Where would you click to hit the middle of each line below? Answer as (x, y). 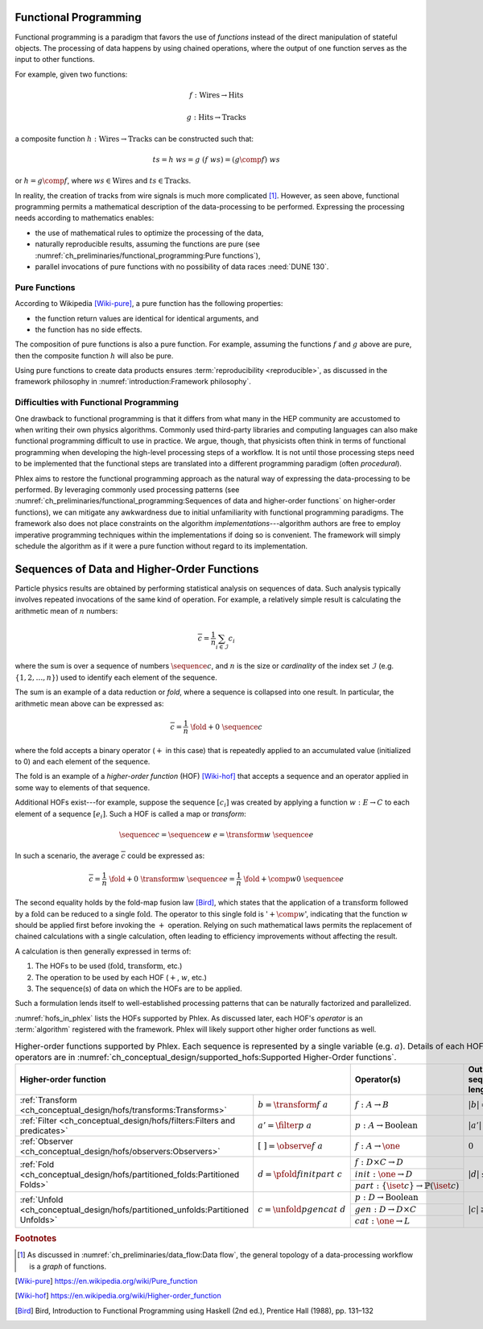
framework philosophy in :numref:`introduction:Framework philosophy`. (133, 382)
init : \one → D (384, 1174)
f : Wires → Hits (217, 95)
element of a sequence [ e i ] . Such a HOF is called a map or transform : (131, 815)
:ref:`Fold (37, 1164)
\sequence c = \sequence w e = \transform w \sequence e (217, 834)
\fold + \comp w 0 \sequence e (294, 879)
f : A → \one (378, 1146)
